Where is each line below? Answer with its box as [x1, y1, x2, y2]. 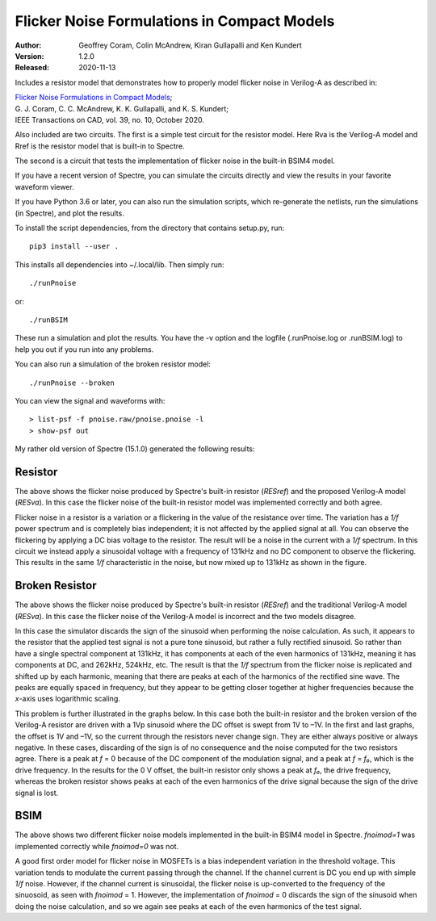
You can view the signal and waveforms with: [15, 396, 166, 405]
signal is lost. [15, 788, 59, 798]
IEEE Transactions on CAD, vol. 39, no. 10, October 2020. [15, 115, 205, 124]
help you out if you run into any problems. [15, 344, 154, 354]
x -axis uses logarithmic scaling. [15, 694, 121, 704]
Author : [15, 40, 42, 50]
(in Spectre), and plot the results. [15, 208, 124, 218]
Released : [15, 63, 50, 73]
